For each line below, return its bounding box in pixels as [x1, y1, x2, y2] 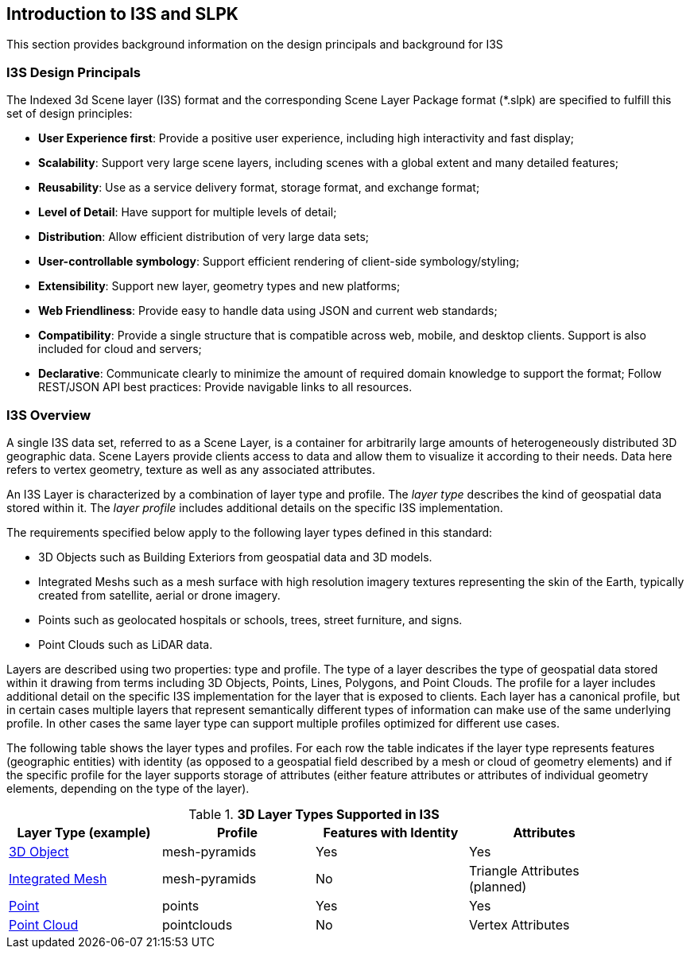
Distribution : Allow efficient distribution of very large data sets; [38, 230, 370, 244]
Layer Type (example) [17, 824, 151, 840]
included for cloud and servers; [38, 342, 202, 356]
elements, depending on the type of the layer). [6, 781, 250, 795]
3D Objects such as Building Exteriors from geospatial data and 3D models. [38, 549, 432, 564]
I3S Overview [6, 406, 91, 423]
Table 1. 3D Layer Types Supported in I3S [188, 806, 440, 822]
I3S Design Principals [6, 64, 141, 80]
